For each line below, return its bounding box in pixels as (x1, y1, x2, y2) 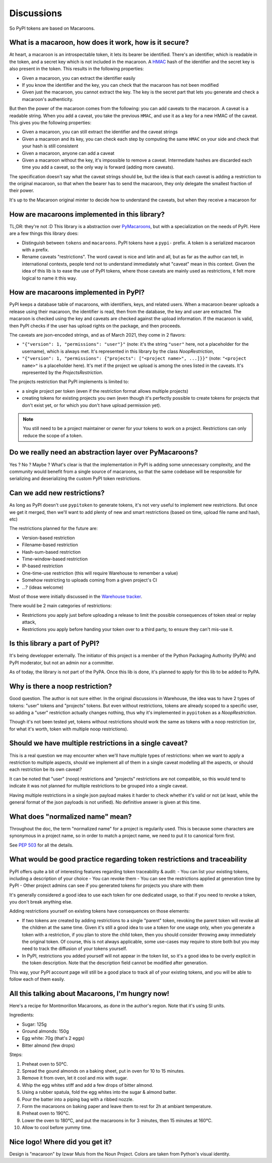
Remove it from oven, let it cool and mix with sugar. (22, 1075, 128, 1081)
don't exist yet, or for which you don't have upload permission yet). (22, 402, 161, 408)
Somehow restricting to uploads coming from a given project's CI (22, 577, 157, 583)
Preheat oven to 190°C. (22, 1111, 70, 1117)
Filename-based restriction (22, 542, 78, 548)
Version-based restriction (22, 535, 75, 541)
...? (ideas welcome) (22, 584, 64, 590)
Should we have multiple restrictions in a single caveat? (9, 739, 188, 748)
